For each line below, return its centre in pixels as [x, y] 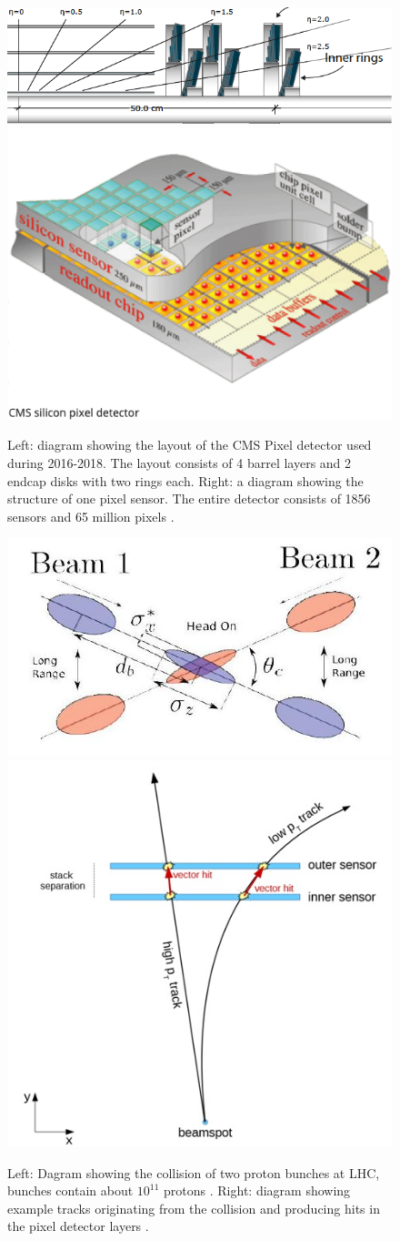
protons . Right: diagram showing [257, 1190]
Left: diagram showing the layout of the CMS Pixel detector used [190, 445]
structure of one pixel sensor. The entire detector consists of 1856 [189, 498]
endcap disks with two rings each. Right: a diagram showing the [185, 480]
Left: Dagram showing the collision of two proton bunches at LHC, [194, 1172]
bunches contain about [70, 1190]
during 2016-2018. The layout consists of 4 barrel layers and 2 [180, 463]
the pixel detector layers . [78, 1226]
